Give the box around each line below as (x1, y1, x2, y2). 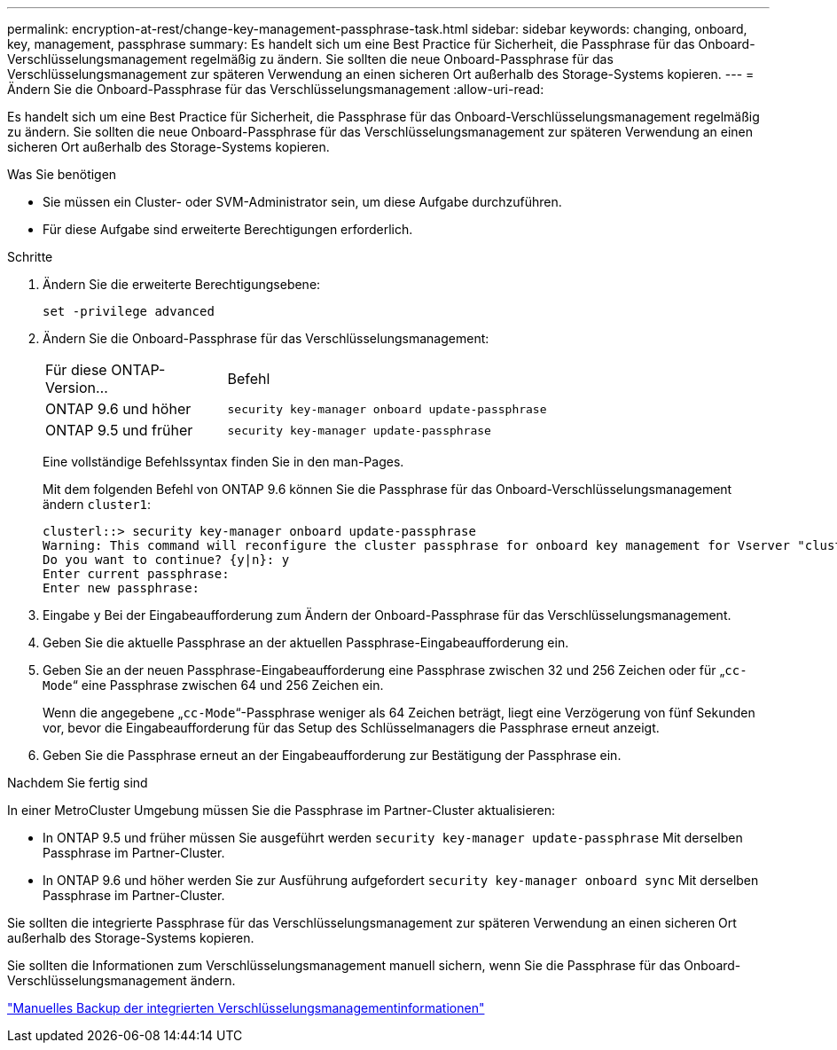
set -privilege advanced (43, 304, 215, 318)
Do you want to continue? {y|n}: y (43, 552, 290, 567)
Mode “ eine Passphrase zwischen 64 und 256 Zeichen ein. (43, 678, 384, 693)
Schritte (7, 249, 53, 264)
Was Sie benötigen (7, 167, 117, 182)
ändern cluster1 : (43, 497, 152, 512)
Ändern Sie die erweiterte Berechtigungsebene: (43, 277, 321, 292)
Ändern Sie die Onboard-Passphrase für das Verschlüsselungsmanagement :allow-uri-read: (7, 82, 544, 97)
